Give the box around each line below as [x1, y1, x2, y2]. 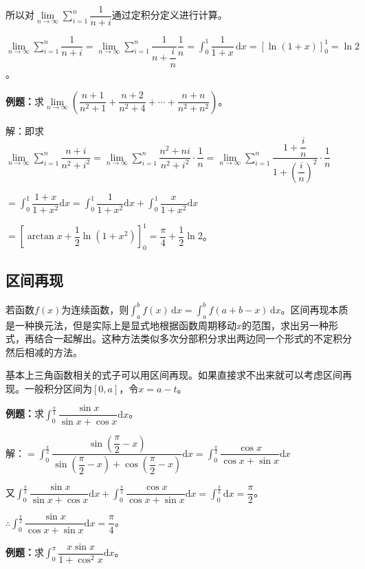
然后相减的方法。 [5, 344, 82, 359]
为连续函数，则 [61, 302, 129, 316]
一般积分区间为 [24, 381, 92, 395]
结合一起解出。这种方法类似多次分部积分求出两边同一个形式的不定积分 [34, 331, 352, 346]
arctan [27, 232, 54, 242]
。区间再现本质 [280, 302, 349, 316]
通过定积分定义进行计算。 [111, 8, 228, 22]
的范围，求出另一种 [242, 317, 329, 332]
